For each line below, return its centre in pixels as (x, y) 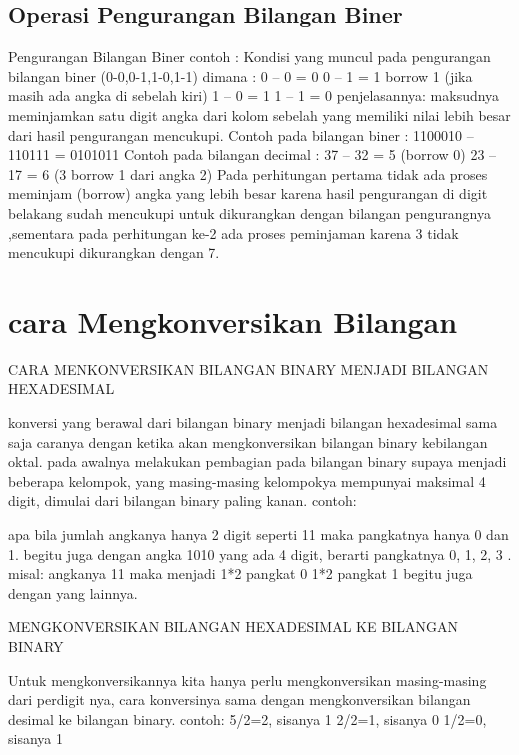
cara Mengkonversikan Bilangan (233, 320)
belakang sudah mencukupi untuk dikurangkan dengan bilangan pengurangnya (249, 212)
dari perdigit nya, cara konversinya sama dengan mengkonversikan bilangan (239, 699)
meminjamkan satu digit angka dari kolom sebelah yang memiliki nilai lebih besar (259, 114)
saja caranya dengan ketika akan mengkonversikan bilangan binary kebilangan (248, 441)
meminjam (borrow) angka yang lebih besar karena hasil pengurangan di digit (248, 193)
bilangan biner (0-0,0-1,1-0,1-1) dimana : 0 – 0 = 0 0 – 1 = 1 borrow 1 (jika (240, 75)
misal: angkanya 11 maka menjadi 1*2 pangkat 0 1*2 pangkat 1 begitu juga (240, 573)
